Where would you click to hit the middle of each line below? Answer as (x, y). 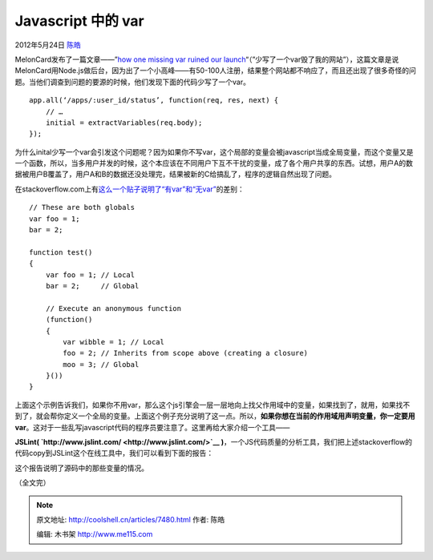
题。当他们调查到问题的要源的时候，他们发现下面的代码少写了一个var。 (132, 82)
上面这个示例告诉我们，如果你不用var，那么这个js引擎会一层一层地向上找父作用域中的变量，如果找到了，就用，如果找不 (212, 405)
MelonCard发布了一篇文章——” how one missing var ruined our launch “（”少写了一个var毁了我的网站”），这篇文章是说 (207, 59)
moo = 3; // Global (101, 364)
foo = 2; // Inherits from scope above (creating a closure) (186, 353)
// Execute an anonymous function (113, 308)
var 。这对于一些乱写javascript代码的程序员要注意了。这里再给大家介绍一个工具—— (152, 427)
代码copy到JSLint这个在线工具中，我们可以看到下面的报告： (114, 453)
